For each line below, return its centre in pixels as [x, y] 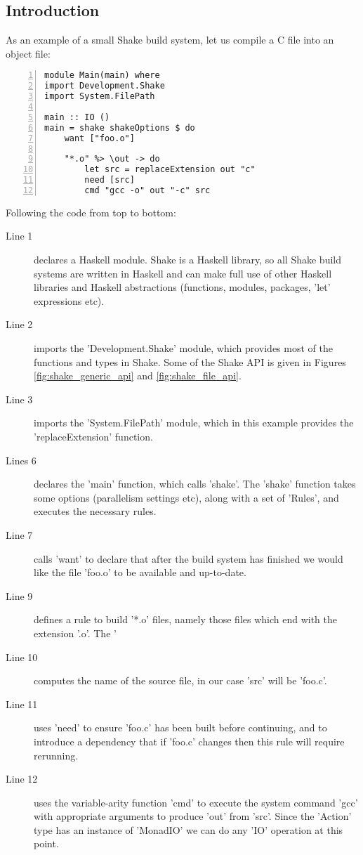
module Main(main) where [102, 76]
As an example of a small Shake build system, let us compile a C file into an [170, 40]
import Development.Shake [105, 86]
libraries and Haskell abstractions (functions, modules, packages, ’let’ [182, 287]
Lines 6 [21, 460]
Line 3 [19, 399]
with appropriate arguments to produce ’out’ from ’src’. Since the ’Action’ [193, 816]
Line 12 [22, 779]
